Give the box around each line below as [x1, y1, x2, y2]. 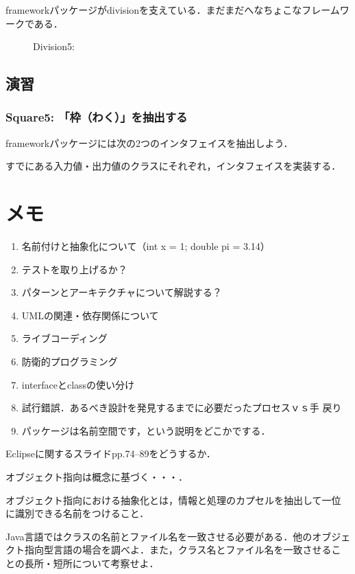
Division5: [33, 39, 75, 54]
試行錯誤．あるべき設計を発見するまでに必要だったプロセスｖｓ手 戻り [21, 400, 342, 415]
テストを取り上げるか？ [21, 262, 127, 276]
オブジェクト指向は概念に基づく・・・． [5, 470, 188, 484]
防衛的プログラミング [21, 354, 118, 369]
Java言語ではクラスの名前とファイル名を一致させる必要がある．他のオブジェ [5, 529, 351, 543]
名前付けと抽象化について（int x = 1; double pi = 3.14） [21, 239, 270, 253]
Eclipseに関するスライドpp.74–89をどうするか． [5, 446, 216, 461]
